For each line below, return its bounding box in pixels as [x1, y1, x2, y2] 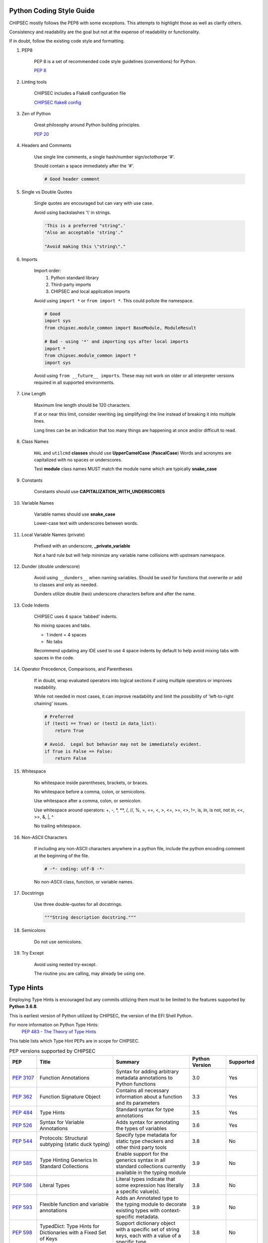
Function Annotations [40, 1074, 90, 1081]
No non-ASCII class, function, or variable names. [34, 879, 134, 885]
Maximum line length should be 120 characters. [34, 402, 131, 408]
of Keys [40, 1235, 58, 1242]
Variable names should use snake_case [34, 511, 116, 517]
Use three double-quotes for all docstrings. [34, 901, 123, 907]
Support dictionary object [116, 1220, 176, 1227]
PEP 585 [12, 1159, 32, 1166]
